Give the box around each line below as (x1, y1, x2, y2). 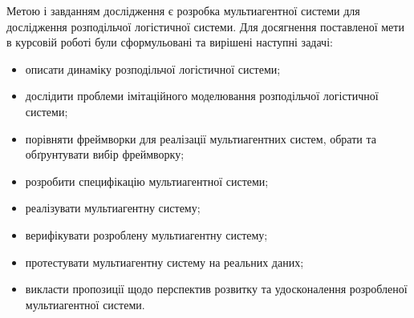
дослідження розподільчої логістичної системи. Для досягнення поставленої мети (6, 18, 404, 34)
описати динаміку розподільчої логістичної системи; (25, 60, 281, 77)
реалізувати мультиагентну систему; (25, 199, 201, 216)
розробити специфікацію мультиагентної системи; (25, 172, 269, 189)
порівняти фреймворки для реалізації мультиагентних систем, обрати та (25, 130, 376, 147)
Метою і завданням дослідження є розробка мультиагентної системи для (6, 2, 360, 18)
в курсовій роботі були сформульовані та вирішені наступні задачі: (6, 34, 333, 50)
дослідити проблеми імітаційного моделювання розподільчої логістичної (25, 87, 379, 104)
